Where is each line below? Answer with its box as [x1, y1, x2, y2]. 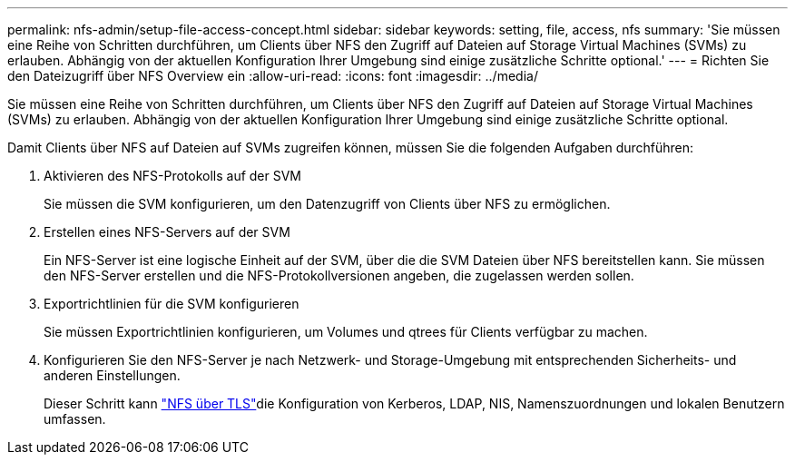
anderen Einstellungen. [44, 368, 181, 383]
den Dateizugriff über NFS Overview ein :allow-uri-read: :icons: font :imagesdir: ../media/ [7, 68, 538, 84]
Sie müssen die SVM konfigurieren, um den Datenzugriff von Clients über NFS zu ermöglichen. [44, 196, 611, 211]
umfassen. [44, 411, 106, 427]
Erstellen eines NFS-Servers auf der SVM [44, 224, 290, 240]
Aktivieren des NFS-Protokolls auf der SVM [44, 168, 302, 183]
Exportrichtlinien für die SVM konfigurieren [44, 296, 299, 311]
